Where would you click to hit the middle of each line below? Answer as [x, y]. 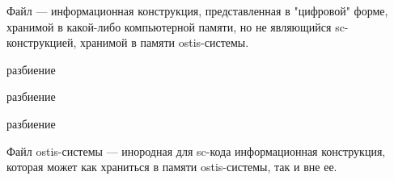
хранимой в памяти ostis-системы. [164, 42]
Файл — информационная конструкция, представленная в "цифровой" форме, [197, 10]
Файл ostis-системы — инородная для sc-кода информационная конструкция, [196, 151]
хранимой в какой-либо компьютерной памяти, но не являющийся [169, 26]
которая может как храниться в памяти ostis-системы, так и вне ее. [172, 167]
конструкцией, [42, 42]
